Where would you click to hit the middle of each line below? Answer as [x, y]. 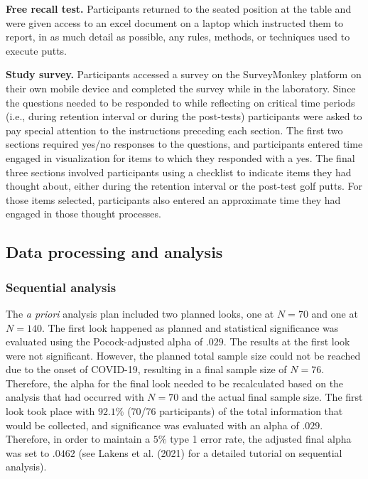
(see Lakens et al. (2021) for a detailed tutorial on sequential [210, 452]
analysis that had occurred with [75, 397]
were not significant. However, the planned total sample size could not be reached [183, 355]
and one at [335, 313]
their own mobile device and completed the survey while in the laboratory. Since [181, 88]
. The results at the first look [287, 341]
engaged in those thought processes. [83, 214]
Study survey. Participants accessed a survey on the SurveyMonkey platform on [184, 74]
